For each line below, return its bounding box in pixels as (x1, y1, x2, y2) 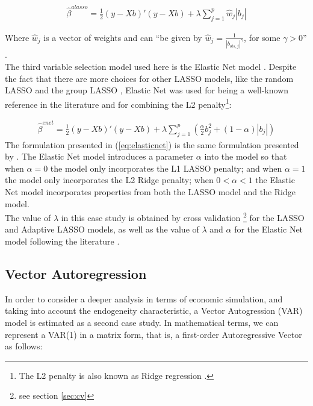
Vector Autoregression (5, 264, 147, 283)
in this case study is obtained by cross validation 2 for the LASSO (61, 210, 305, 223)
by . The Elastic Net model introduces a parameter (5, 150, 194, 163)
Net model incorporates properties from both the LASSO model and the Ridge (5, 185, 296, 198)
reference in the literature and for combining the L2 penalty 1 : (5, 96, 232, 110)
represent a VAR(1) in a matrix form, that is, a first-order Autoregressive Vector (5, 328, 302, 340)
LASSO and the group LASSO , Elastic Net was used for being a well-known (5, 84, 289, 96)
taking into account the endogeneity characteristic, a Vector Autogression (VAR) (5, 304, 303, 317)
